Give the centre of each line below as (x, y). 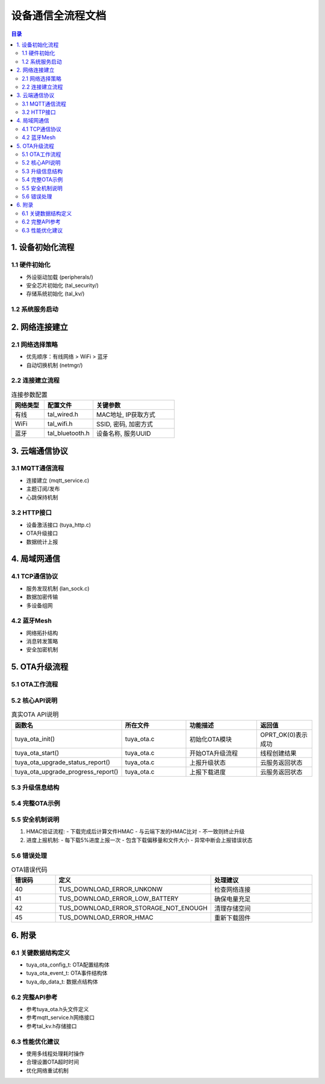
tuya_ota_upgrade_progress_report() (67, 771)
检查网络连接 (232, 890)
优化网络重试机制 (47, 1070)
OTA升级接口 (42, 533)
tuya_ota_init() (35, 739)
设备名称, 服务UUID (124, 434)
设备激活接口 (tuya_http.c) (59, 525)
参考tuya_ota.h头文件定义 (58, 1009)
